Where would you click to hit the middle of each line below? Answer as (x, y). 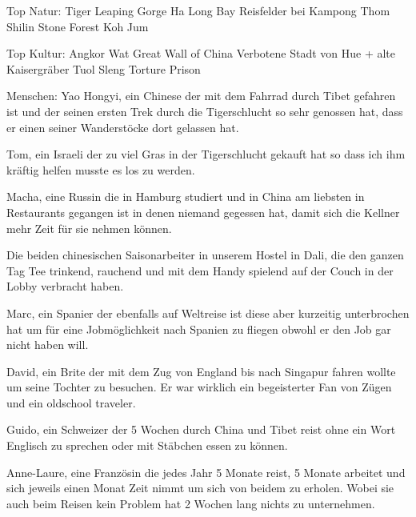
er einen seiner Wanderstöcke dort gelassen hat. (123, 127)
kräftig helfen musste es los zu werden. (101, 169)
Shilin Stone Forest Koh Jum (78, 26)
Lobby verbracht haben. (65, 286)
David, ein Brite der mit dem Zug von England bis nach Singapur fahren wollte (201, 371)
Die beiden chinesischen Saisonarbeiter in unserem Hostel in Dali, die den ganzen (205, 255)
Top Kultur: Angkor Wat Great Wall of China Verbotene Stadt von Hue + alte (201, 53)
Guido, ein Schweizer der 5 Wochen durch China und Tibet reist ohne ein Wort (201, 429)
